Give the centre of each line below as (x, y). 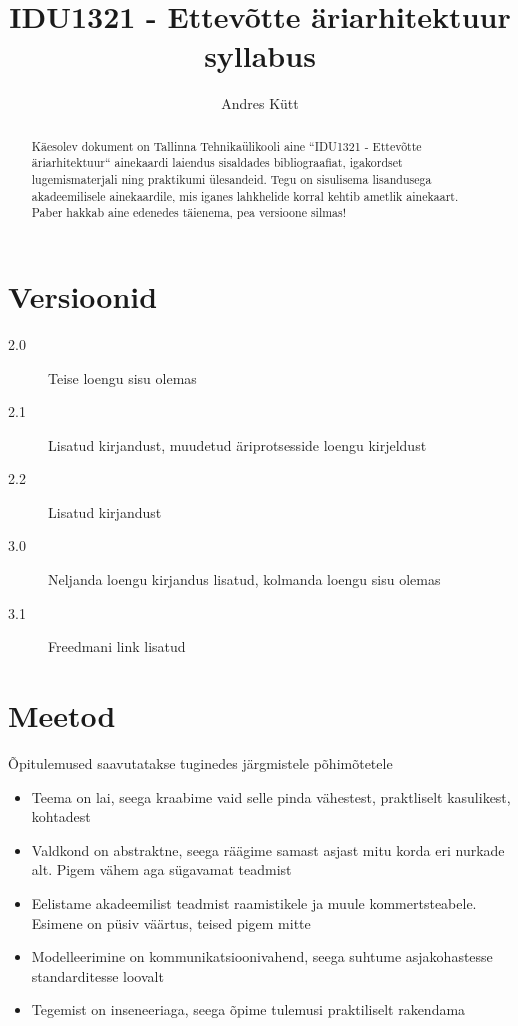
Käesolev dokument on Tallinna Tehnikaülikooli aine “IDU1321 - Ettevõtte (226, 145)
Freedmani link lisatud (117, 646)
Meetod (62, 715)
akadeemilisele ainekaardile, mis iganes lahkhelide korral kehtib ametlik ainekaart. (245, 195)
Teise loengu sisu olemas (122, 377)
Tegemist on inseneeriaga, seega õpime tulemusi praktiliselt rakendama (248, 1009)
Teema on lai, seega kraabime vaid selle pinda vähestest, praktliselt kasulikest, (271, 796)
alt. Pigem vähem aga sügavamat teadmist (161, 869)
